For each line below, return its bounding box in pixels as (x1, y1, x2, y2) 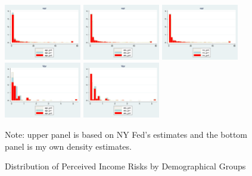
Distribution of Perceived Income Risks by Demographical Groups (5, 160, 246, 172)
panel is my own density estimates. (5, 140, 132, 152)
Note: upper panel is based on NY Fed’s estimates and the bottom (5, 128, 247, 140)
